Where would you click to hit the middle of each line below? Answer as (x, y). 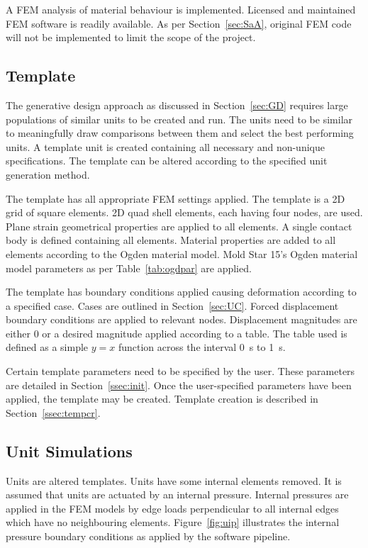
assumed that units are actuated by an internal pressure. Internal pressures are (177, 494)
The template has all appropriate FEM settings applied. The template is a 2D (175, 198)
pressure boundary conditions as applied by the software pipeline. (148, 536)
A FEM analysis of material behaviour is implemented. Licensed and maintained (181, 9)
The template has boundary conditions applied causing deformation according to (181, 292)
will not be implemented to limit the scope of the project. (131, 37)
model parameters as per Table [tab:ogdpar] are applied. (129, 268)
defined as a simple (47, 347)
